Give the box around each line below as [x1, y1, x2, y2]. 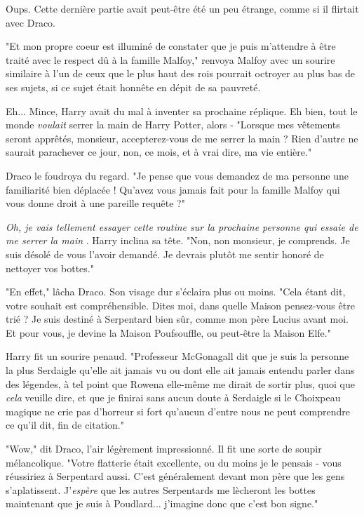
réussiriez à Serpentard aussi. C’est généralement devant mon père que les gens [6, 469, 345, 483]
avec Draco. [6, 15, 55, 29]
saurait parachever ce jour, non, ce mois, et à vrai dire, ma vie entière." [6, 145, 312, 159]
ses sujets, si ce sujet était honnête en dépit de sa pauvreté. [6, 79, 261, 94]
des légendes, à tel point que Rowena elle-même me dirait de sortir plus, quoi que [6, 376, 355, 391]
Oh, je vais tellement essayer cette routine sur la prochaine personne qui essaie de [6, 219, 358, 234]
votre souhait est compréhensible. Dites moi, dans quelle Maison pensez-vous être [6, 297, 355, 312]
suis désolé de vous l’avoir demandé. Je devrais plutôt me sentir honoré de [6, 246, 324, 261]
